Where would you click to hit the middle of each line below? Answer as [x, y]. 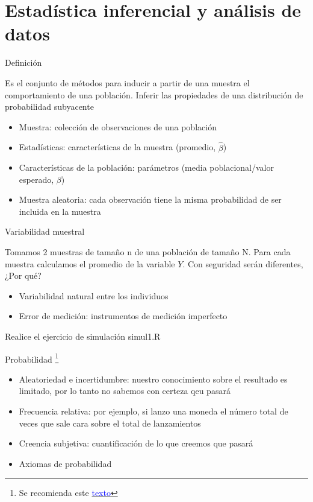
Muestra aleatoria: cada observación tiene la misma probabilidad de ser [150, 199]
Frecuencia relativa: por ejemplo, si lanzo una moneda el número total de [153, 411]
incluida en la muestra [60, 211]
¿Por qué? [23, 275]
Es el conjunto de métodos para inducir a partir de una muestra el [127, 82]
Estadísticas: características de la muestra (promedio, [117, 147]
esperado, [36, 179]
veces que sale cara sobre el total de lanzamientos [110, 423]
